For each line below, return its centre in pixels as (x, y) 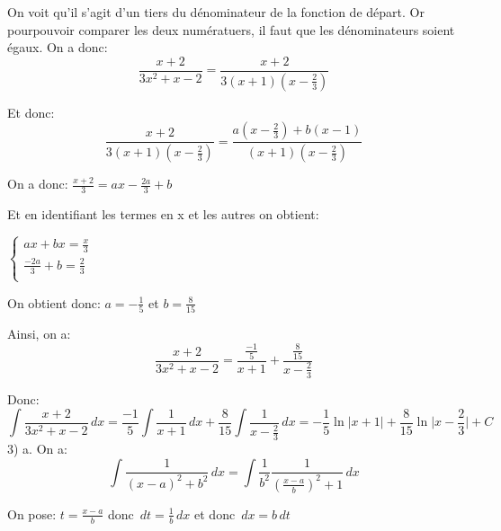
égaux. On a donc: (58, 47)
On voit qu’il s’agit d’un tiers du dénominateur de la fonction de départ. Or (216, 12)
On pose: (32, 513)
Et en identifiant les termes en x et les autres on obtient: (163, 213)
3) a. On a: (37, 449)
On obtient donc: (54, 302)
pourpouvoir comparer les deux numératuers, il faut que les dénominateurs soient (231, 29)
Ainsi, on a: (39, 334)
